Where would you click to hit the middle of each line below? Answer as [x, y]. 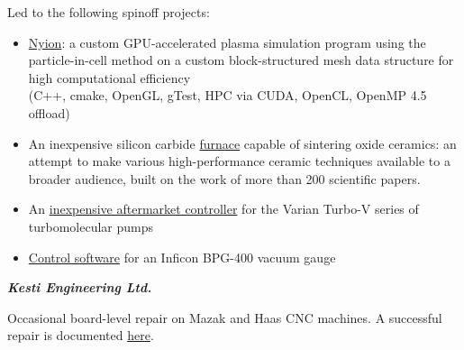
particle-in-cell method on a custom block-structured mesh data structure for [241, 60]
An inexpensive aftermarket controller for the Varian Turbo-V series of [223, 209]
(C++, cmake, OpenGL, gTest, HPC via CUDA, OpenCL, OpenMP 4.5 [227, 95]
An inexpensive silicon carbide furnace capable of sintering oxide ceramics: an [242, 143]
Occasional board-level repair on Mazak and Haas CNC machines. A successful [225, 317]
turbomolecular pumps [91, 226]
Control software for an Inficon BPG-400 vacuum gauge [182, 257]
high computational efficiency [109, 77]
